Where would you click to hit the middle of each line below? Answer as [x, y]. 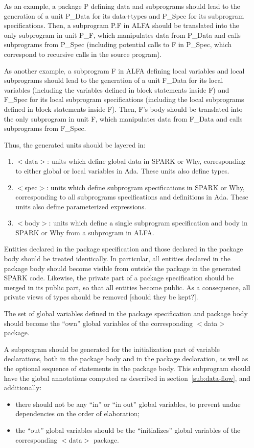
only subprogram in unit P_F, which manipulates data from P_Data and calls [122, 35]
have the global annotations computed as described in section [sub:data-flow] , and [127, 378]
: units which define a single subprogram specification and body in [148, 223]
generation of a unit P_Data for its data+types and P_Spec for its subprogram [124, 15]
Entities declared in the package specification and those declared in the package [124, 249]
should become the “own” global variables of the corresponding [98, 323]
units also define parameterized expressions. [81, 206]
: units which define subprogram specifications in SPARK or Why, [146, 187]
